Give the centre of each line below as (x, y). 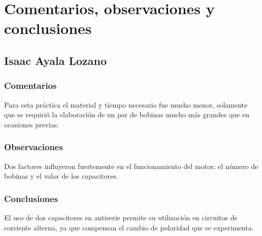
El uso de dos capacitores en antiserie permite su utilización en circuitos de (121, 217)
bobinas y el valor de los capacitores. (61, 176)
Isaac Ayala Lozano (56, 60)
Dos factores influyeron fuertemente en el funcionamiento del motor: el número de (131, 166)
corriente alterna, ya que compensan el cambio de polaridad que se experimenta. (129, 227)
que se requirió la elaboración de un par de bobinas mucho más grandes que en (127, 114)
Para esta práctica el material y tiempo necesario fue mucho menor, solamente (126, 104)
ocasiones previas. (32, 124)
